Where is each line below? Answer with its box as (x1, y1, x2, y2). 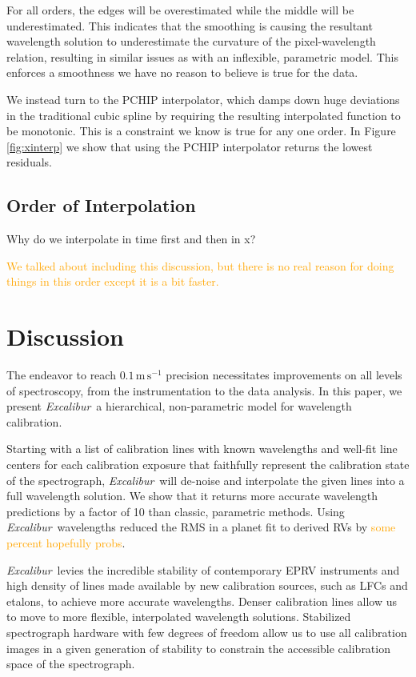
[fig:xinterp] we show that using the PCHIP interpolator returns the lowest (6, 138, 373, 154)
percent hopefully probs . (6, 534, 126, 551)
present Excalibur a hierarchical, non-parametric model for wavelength (6, 398, 352, 415)
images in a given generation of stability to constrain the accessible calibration (6, 639, 390, 656)
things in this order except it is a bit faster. (6, 273, 219, 290)
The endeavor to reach (6, 367, 116, 383)
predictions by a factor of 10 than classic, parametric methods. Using (6, 503, 345, 519)
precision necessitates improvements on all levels (166, 367, 402, 383)
